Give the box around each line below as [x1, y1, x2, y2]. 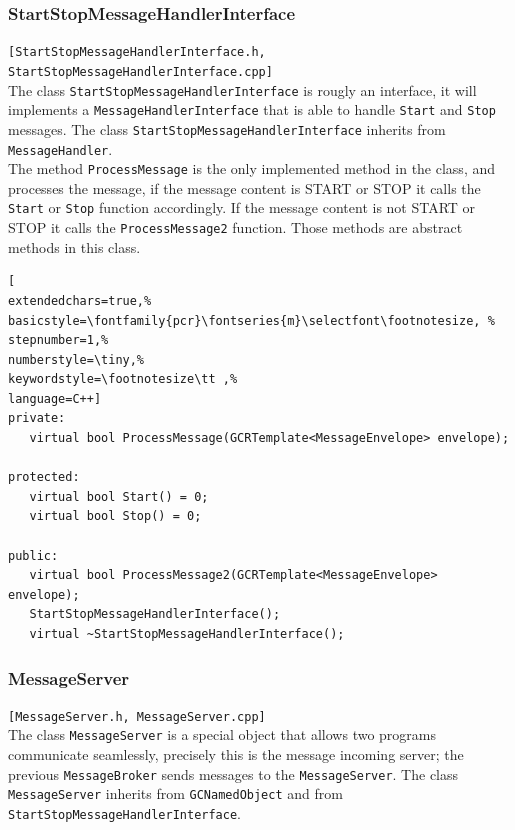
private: [8, 411, 66, 426]
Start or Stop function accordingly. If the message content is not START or [8, 197, 476, 218]
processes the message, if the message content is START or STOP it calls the [8, 177, 481, 198]
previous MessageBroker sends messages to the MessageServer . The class [8, 763, 459, 784]
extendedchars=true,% [8, 293, 152, 308]
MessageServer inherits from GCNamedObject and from [8, 783, 343, 804]
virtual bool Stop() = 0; [29, 509, 202, 524]
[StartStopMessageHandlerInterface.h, [8, 45, 266, 60]
